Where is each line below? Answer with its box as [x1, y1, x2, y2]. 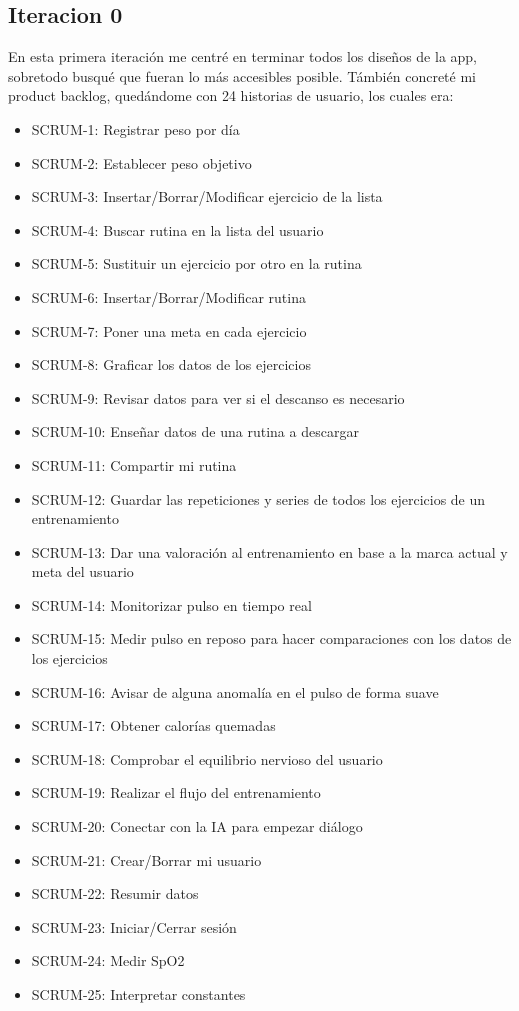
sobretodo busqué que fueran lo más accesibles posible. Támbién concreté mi [8, 65, 476, 86]
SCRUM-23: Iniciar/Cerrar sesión [31, 916, 237, 937]
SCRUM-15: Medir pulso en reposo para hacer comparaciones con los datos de [31, 628, 512, 649]
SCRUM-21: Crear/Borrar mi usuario [31, 849, 262, 870]
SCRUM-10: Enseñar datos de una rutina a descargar [31, 421, 359, 442]
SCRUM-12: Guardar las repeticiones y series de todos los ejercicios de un [31, 488, 486, 509]
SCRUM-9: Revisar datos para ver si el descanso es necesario [31, 387, 405, 408]
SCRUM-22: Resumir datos [31, 883, 199, 904]
